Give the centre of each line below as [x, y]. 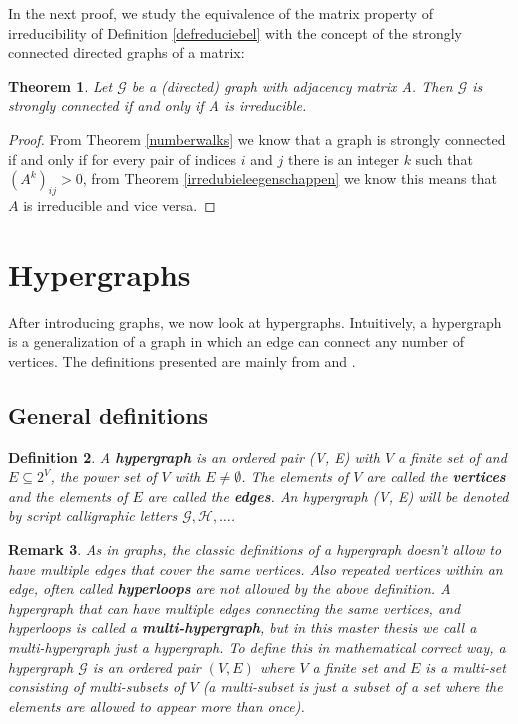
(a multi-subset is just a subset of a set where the [352, 686]
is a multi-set [465, 666]
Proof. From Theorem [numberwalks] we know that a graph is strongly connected [257, 138]
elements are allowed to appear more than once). [156, 705]
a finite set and [358, 666]
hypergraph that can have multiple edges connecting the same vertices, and [234, 607]
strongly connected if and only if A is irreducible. [157, 105]
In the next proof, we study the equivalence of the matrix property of [220, 13]
